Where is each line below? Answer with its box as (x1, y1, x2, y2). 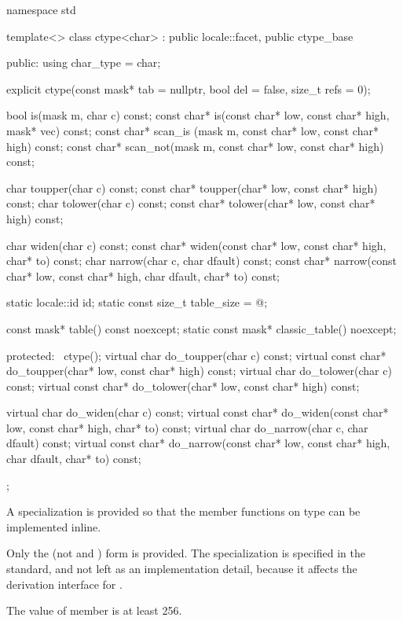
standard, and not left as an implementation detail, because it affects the (6, 560, 357, 577)
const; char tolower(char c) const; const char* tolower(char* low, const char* (6, 195, 376, 211)
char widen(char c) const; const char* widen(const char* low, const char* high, (6, 237, 387, 253)
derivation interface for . (6, 575, 123, 592)
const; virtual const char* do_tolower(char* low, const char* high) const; (6, 377, 360, 394)
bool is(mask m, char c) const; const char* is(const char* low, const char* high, (6, 107, 390, 123)
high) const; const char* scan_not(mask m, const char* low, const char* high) (6, 138, 384, 154)
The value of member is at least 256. (6, 602, 182, 619)
